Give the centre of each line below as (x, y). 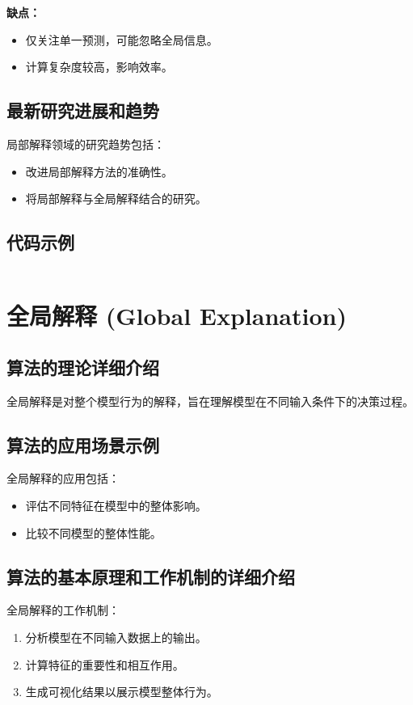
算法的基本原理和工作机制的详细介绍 (151, 576)
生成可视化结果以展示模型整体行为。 (122, 692)
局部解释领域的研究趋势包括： (86, 144)
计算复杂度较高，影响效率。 (99, 67)
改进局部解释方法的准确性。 (99, 171)
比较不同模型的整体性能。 (93, 532)
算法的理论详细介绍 (83, 367)
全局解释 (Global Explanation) (177, 316)
